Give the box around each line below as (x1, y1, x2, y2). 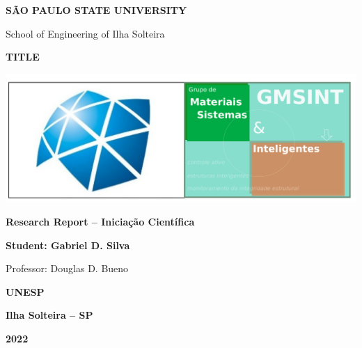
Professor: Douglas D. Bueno (6, 261, 129, 276)
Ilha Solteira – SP (6, 308, 93, 322)
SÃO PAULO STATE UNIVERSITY (6, 3, 187, 17)
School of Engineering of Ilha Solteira (6, 26, 165, 40)
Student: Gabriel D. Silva (6, 237, 130, 252)
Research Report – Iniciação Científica (6, 214, 195, 228)
